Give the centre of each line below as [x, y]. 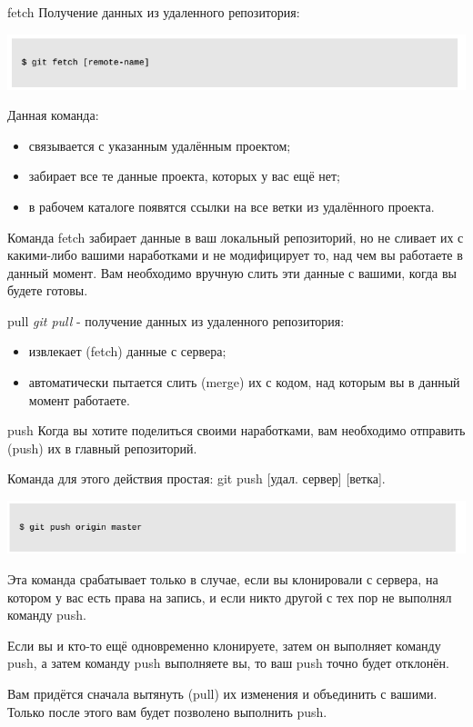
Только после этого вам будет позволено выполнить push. [167, 711]
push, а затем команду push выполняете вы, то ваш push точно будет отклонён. [228, 663]
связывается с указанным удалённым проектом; [160, 145]
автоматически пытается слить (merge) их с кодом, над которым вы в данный [244, 382]
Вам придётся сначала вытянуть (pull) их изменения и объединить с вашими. [222, 694]
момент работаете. [79, 399]
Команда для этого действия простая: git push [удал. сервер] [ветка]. [196, 478]
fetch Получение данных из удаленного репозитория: [154, 12]
